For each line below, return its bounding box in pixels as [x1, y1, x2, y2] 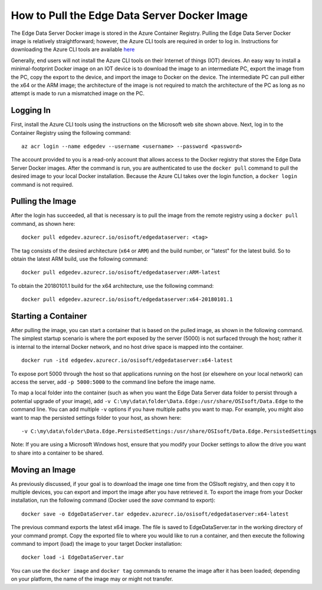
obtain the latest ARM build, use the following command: [11, 255, 149, 262]
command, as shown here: [11, 220, 75, 227]
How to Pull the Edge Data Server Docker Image [11, 9, 248, 22]
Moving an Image [11, 465, 76, 475]
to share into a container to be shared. [11, 449, 104, 456]
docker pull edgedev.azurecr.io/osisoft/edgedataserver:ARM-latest [21, 269, 221, 276]
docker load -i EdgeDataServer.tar [21, 554, 124, 561]
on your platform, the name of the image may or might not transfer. [11, 575, 173, 582]
